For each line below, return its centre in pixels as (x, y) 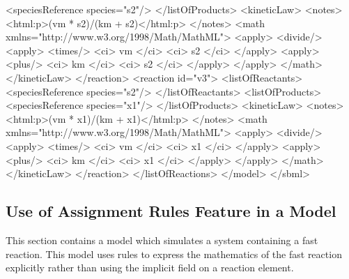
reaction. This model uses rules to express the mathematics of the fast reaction (174, 254)
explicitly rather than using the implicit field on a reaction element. (150, 267)
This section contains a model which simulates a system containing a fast (162, 240)
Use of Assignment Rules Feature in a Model (171, 211)
